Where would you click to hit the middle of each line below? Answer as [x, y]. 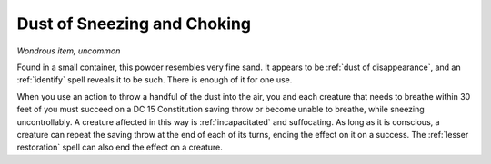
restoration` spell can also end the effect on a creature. [120, 147]
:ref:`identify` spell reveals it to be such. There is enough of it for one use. [155, 80]
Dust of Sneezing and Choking [134, 24]
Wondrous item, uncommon [69, 51]
